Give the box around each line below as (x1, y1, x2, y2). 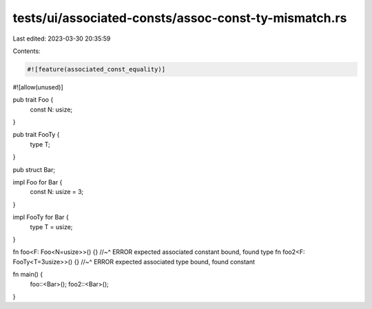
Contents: (12, 47, 41, 55)
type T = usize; (30, 222, 73, 231)
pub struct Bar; (12, 165, 55, 173)
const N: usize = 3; (30, 188, 84, 196)
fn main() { (12, 270, 43, 279)
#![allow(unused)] (12, 83, 63, 91)
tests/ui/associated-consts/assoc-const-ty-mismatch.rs (12, 10, 347, 25)
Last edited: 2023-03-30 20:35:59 (12, 34, 111, 43)
